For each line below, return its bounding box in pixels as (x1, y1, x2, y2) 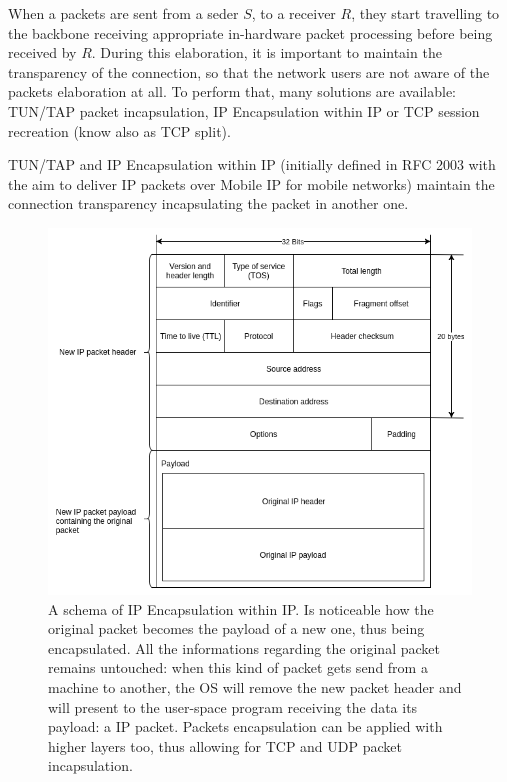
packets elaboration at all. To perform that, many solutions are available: (8, 81, 457, 102)
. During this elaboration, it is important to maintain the (91, 42, 442, 63)
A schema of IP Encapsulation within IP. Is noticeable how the (48, 598, 434, 619)
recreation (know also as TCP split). (8, 120, 231, 141)
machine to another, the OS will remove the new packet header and (48, 677, 462, 698)
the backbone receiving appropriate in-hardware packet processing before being (8, 22, 493, 43)
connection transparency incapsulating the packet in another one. (8, 193, 409, 214)
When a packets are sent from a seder (8, 3, 239, 23)
